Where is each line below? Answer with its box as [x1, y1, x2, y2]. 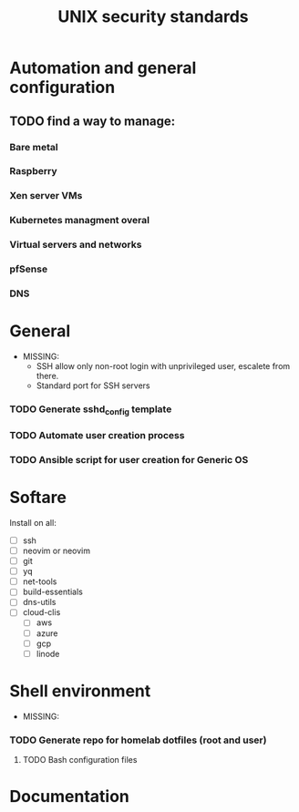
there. [36, 370, 59, 381]
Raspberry [9, 165, 57, 178]
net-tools [22, 576, 57, 587]
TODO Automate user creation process [9, 429, 185, 442]
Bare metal [9, 140, 58, 153]
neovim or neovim [22, 545, 91, 556]
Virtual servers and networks [9, 239, 142, 252]
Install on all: [9, 517, 57, 528]
